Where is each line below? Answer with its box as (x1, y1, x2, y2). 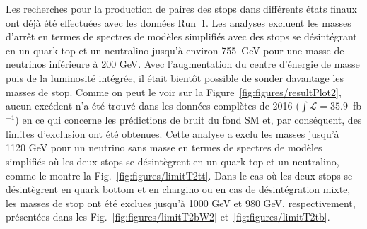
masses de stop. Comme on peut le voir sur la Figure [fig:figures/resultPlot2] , (6, 84, 342, 99)
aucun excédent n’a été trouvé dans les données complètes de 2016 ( (6, 98, 300, 113)
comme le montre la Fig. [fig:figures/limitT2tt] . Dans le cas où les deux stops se (6, 168, 353, 182)
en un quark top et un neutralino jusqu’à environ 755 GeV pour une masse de (6, 42, 344, 57)
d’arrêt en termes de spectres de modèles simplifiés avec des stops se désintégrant (6, 29, 357, 44)
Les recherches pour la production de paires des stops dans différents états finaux (6, 1, 357, 16)
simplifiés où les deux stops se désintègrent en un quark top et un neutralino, (6, 153, 339, 168)
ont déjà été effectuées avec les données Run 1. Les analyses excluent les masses (6, 15, 351, 30)
